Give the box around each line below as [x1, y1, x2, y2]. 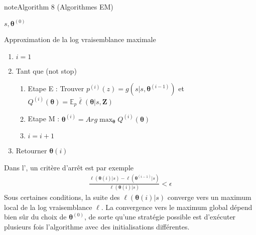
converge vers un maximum [167, 191, 251, 202]
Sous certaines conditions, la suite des [4, 191, 120, 202]
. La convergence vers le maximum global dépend [101, 201, 252, 212]
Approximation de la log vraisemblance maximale [4, 34, 156, 45]
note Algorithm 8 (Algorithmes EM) [4, 2, 113, 12]
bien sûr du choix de [4, 211, 67, 222]
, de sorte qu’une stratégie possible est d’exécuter [84, 211, 236, 222]
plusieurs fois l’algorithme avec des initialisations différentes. [4, 221, 190, 231]
